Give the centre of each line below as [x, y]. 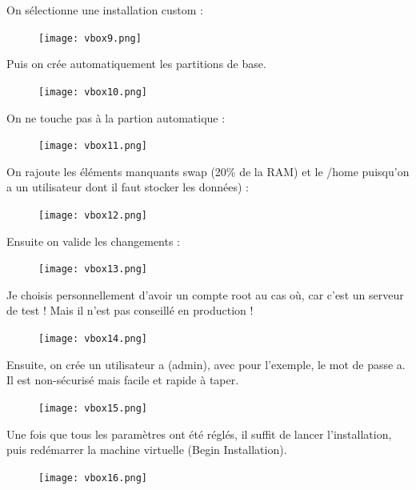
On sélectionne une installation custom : [105, 10]
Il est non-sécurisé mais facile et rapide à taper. [123, 380]
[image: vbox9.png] [90, 38]
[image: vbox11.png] [93, 146]
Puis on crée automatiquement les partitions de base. [136, 64]
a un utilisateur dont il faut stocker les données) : [128, 187]
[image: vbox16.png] [93, 478]
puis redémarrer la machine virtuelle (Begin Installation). [147, 450]
